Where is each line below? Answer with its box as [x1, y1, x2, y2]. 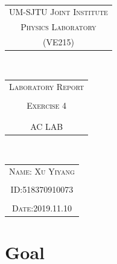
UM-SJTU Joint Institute [9, 5, 108, 18]
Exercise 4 [27, 98, 67, 111]
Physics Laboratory [21, 21, 96, 33]
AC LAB [30, 120, 63, 132]
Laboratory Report [9, 80, 84, 93]
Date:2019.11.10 [11, 201, 72, 214]
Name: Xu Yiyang [9, 165, 75, 178]
